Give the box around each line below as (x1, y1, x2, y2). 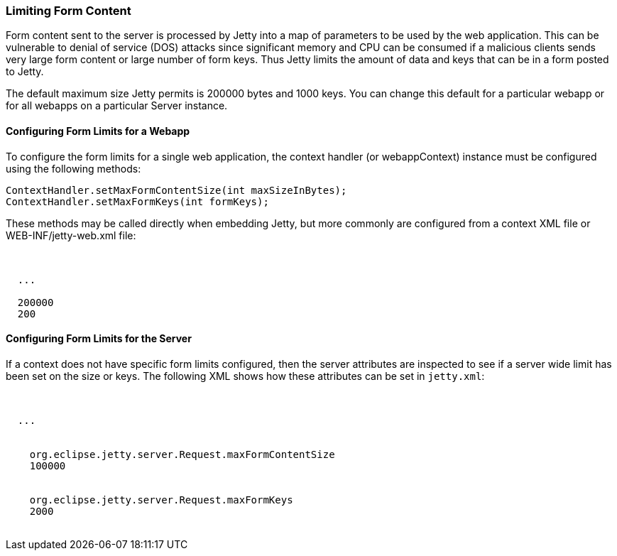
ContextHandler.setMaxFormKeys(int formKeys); (6, 195, 269, 207)
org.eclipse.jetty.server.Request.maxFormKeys (29, 494, 293, 506)
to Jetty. (6, 65, 44, 78)
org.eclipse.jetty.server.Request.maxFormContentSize (29, 448, 335, 460)
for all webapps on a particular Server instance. (6, 99, 228, 112)
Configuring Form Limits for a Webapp (6, 124, 190, 137)
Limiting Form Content (6, 4, 131, 18)
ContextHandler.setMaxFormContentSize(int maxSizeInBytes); (6, 184, 347, 196)
